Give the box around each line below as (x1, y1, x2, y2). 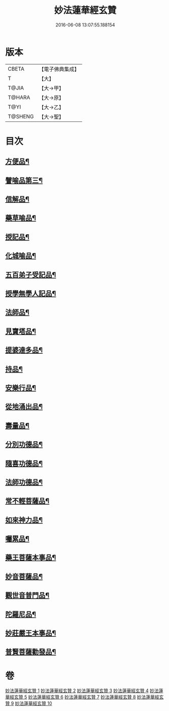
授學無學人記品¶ (5, 289, 56, 298)
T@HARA (8, 94, 30, 101)
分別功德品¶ (5, 440, 43, 449)
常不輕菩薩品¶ (5, 497, 50, 506)
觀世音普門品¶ (5, 591, 50, 600)
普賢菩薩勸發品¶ (5, 647, 56, 656)
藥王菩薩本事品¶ (5, 553, 56, 562)
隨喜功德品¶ (5, 459, 43, 468)
